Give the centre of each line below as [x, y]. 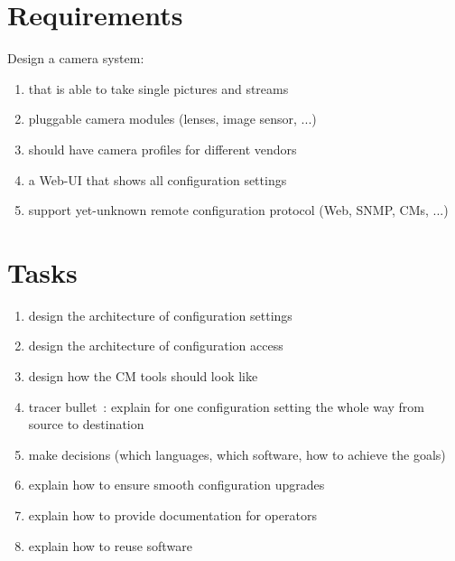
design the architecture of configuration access [156, 346]
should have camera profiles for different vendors [162, 149]
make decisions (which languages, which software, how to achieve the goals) [237, 454]
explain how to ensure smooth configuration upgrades [176, 485]
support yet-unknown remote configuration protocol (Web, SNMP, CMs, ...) [238, 210]
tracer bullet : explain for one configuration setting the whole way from [226, 406]
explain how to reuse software [110, 545]
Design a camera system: [76, 58]
